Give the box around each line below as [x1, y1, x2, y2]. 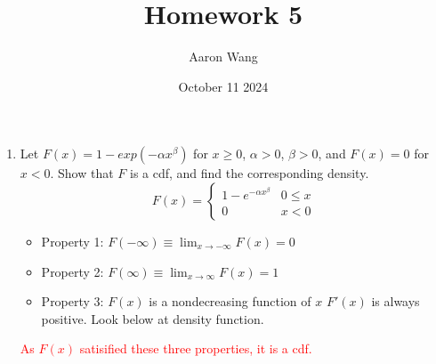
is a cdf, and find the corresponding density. [129, 164, 369, 182]
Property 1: [41, 231, 104, 250]
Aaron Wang [189, 47, 258, 66]
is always [371, 292, 420, 311]
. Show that [50, 164, 114, 182]
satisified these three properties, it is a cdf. [79, 339, 312, 358]
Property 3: [41, 292, 104, 311]
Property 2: [41, 262, 104, 280]
